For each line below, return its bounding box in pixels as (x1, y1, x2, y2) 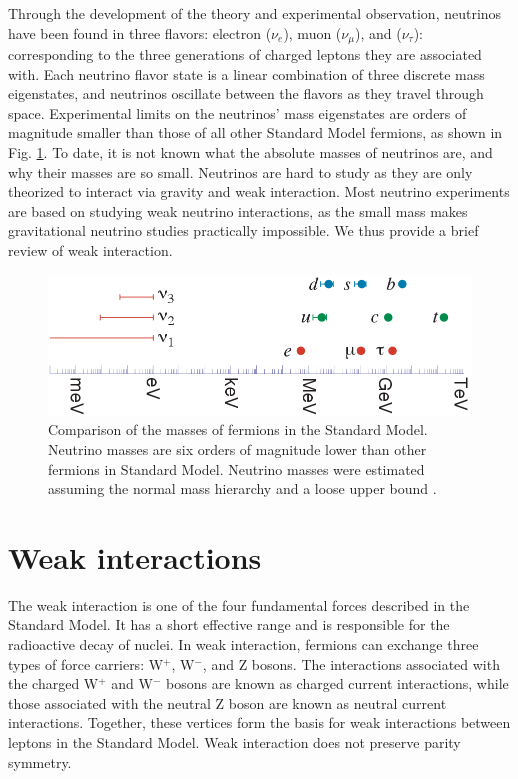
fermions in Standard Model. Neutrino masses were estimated (48, 458, 425, 479)
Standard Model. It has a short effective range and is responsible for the (8, 614, 450, 635)
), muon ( (283, 22, 342, 43)
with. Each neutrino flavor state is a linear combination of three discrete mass (8, 63, 485, 84)
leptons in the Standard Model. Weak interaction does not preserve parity (8, 731, 461, 752)
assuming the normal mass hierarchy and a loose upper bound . (48, 478, 437, 499)
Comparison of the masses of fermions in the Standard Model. (48, 419, 428, 440)
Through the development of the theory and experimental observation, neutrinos (8, 3, 502, 23)
